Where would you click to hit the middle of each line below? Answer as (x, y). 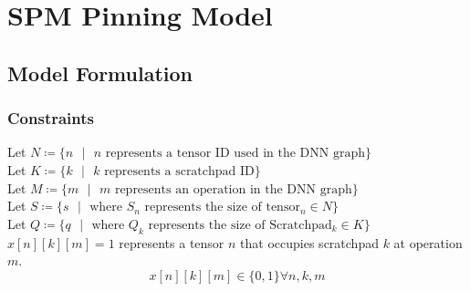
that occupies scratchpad (309, 242)
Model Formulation (100, 73)
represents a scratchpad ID (179, 171)
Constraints (51, 118)
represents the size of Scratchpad (240, 225)
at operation (428, 242)
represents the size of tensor (222, 208)
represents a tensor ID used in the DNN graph (235, 154)
